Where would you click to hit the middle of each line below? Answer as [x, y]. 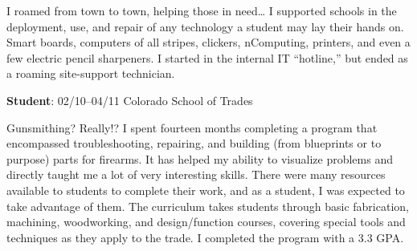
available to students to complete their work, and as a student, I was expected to [206, 190]
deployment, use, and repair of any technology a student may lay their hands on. [205, 26]
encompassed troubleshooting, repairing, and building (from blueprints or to [194, 143]
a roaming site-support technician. [91, 73]
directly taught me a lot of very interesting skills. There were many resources [196, 174]
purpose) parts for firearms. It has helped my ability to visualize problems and [200, 158]
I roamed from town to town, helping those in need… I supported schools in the [202, 10]
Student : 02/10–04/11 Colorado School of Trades [130, 100]
